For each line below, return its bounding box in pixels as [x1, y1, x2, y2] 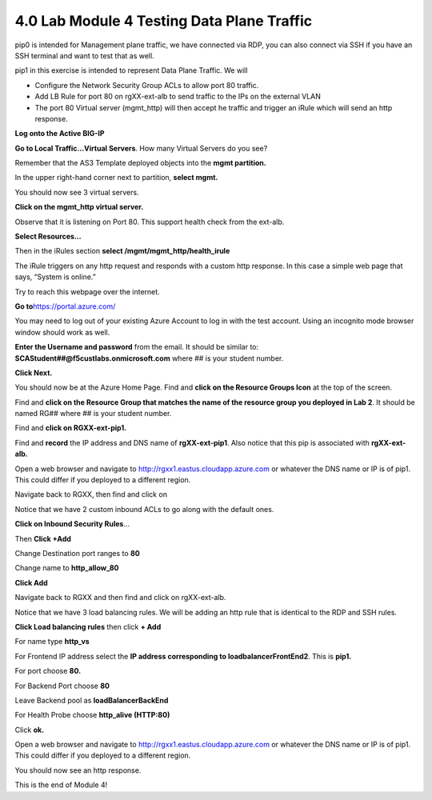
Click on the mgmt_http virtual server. [14, 202, 144, 212]
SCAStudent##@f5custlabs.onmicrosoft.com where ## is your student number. [14, 353, 284, 363]
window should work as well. [14, 327, 110, 337]
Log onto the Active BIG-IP [14, 129, 105, 138]
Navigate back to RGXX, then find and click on [14, 490, 168, 499]
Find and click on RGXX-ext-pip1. [14, 423, 127, 433]
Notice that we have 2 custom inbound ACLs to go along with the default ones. [14, 504, 274, 514]
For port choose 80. [14, 666, 82, 676]
